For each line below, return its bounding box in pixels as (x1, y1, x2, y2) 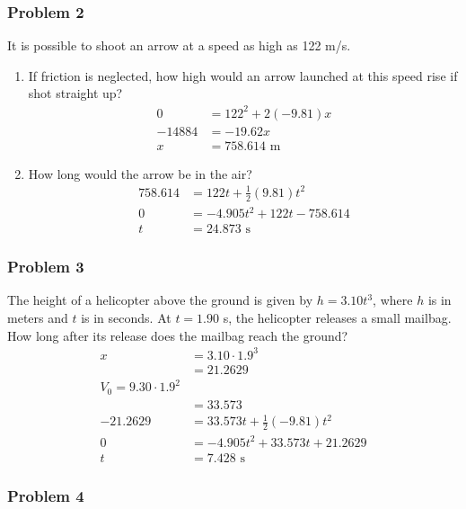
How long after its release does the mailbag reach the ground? (7, 326, 348, 344)
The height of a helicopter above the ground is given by (7, 290, 313, 309)
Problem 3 (7, 255, 84, 278)
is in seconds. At (81, 308, 171, 326)
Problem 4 (7, 484, 84, 506)
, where (373, 290, 413, 309)
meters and (7, 308, 68, 326)
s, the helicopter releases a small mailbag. (223, 308, 452, 326)
